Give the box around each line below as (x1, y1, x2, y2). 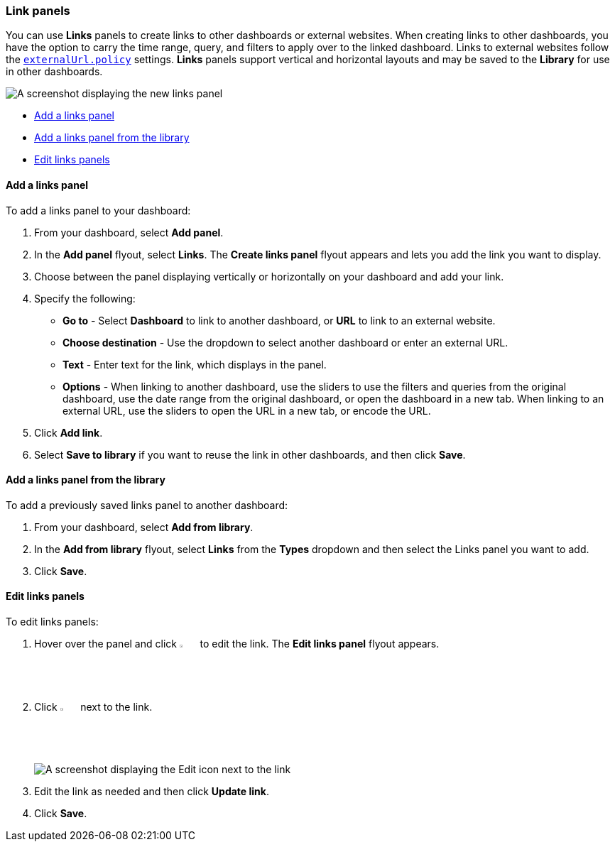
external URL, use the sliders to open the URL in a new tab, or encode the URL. (62, 404, 431, 417)
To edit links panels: (6, 616, 99, 628)
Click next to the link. (34, 700, 153, 713)
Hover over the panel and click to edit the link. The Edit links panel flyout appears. (34, 638, 440, 650)
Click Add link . (34, 426, 103, 439)
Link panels (6, 4, 70, 18)
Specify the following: (34, 292, 136, 305)
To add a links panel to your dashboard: (6, 204, 191, 217)
